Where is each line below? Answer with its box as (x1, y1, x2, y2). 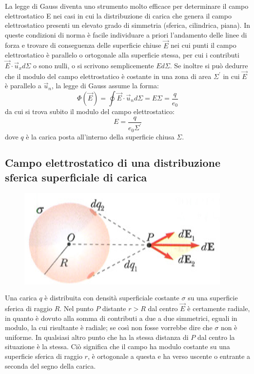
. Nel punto (59, 303, 94, 314)
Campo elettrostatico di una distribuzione (5, 155, 221, 170)
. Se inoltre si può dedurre (170, 60, 248, 70)
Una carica (5, 293, 37, 303)
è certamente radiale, (187, 303, 250, 314)
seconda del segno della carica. (5, 360, 96, 371)
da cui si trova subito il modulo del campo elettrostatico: (5, 106, 175, 117)
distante (102, 303, 126, 314)
